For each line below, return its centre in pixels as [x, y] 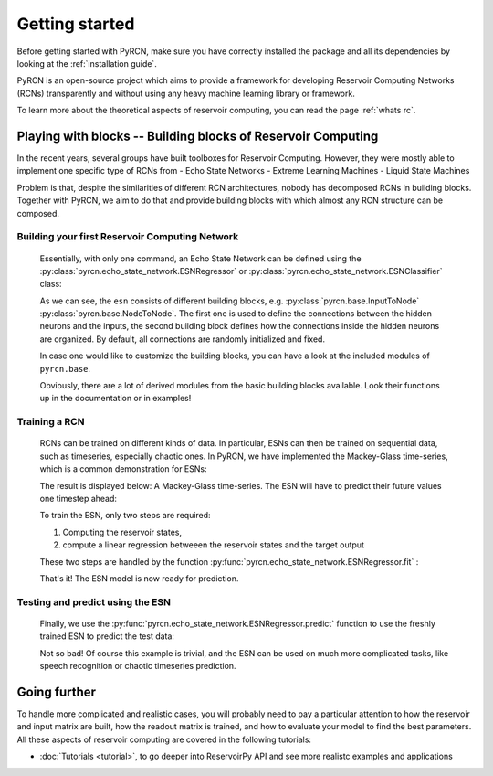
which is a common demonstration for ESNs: [123, 469]
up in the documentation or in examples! [115, 399]
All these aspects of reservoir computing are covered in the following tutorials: [164, 739]
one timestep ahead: [79, 498]
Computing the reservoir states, [122, 532]
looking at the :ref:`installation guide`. [87, 63]
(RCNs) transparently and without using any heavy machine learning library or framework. [186, 93]
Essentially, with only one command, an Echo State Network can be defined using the [200, 258]
